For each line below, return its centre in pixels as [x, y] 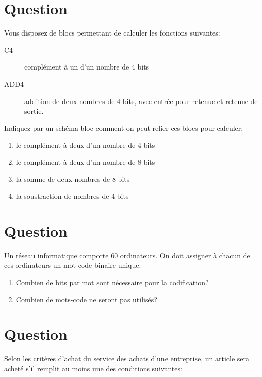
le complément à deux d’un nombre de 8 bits [86, 162]
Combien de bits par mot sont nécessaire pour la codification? [112, 282]
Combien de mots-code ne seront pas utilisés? [87, 299]
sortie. [34, 111]
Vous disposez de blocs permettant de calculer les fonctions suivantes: [112, 33]
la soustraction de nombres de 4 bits [72, 196]
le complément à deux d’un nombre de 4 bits [86, 145]
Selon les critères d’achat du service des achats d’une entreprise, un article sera [127, 358]
